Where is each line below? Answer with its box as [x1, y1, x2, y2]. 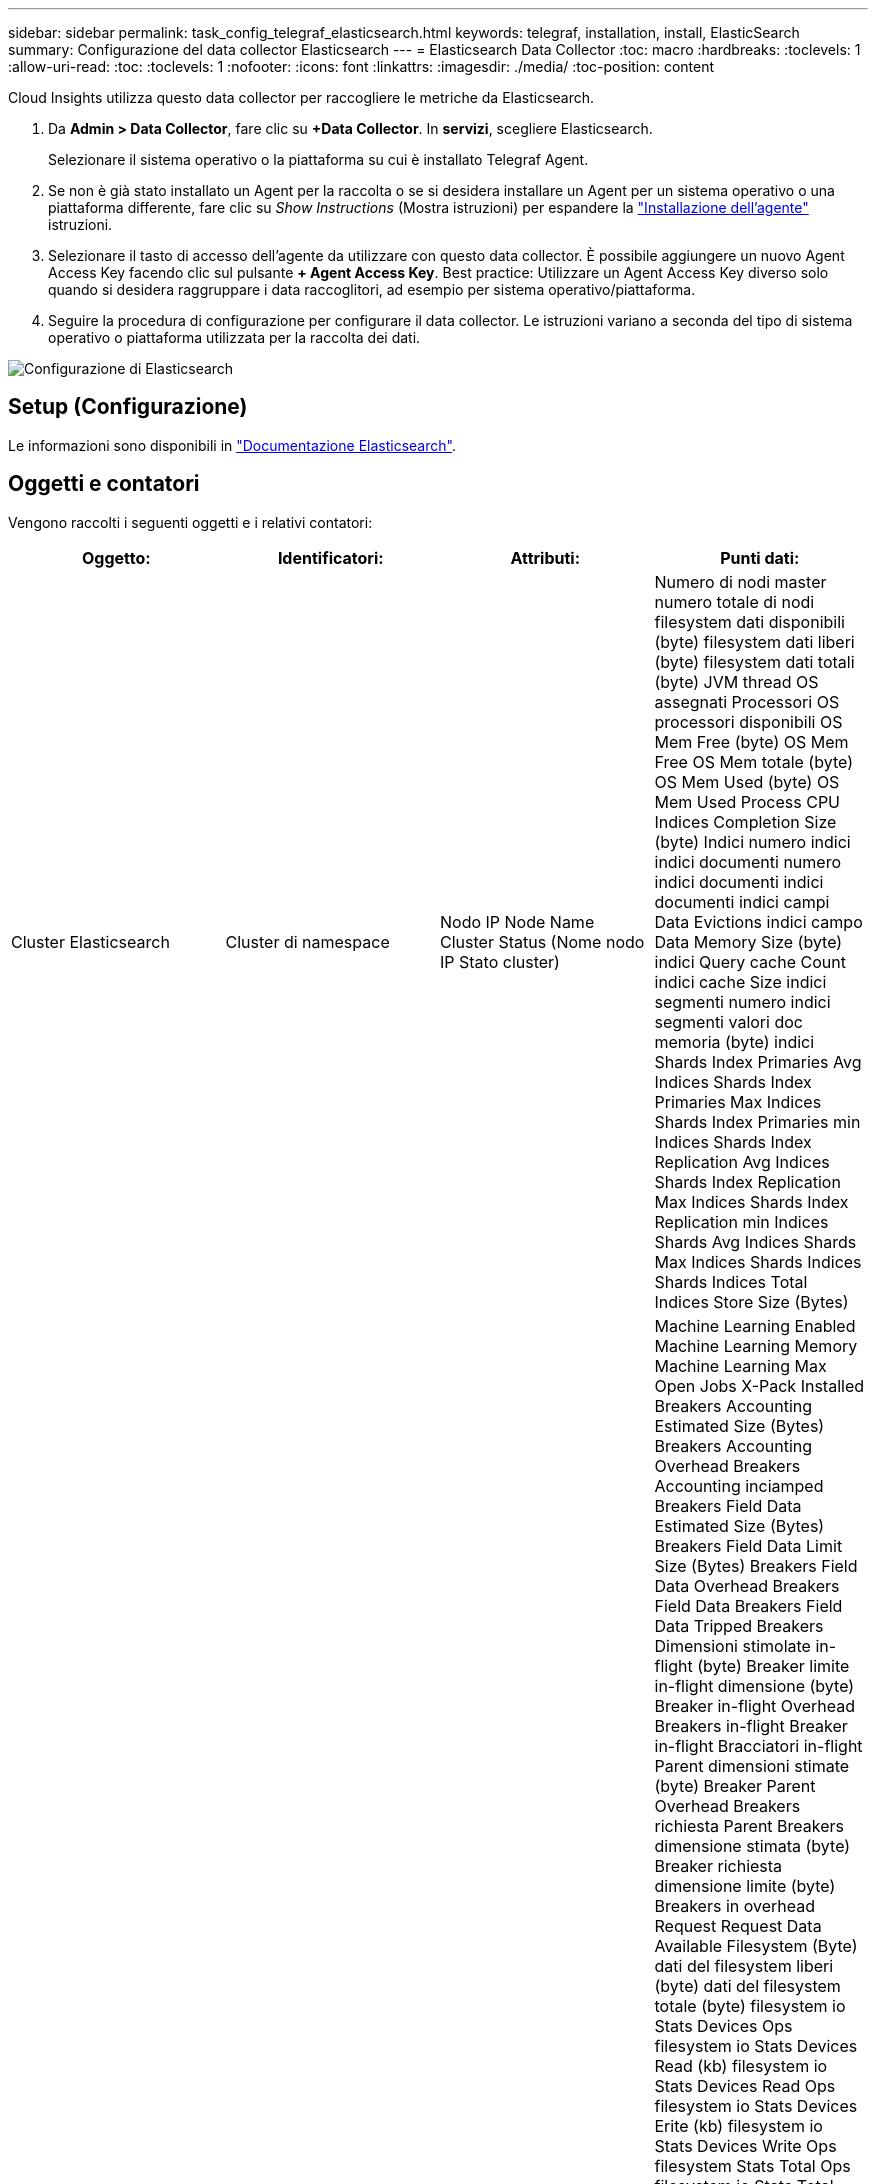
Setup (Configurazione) [8, 394, 248, 420]
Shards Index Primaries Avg [654, 1051, 862, 1072]
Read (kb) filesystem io [654, 2055, 828, 2076]
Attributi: [510, 547, 581, 568]
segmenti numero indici [654, 991, 831, 1012]
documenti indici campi [654, 891, 830, 912]
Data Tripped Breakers [654, 1615, 824, 1636]
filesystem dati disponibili [654, 611, 845, 632]
